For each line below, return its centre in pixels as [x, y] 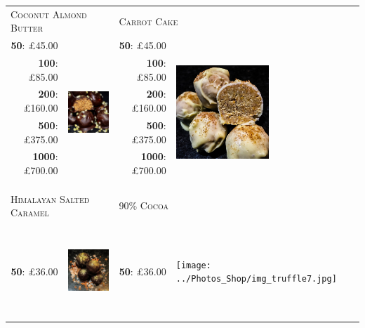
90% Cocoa [144, 205]
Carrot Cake [148, 21]
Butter [27, 28]
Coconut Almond [49, 14]
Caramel [30, 212]
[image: [193, 265]
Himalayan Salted [50, 198]
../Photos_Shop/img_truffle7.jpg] [256, 279]
